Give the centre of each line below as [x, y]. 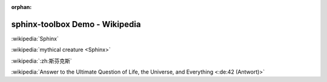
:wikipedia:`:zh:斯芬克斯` [41, 61]
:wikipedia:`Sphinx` [35, 39]
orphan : [21, 7]
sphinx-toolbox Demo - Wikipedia [76, 24]
